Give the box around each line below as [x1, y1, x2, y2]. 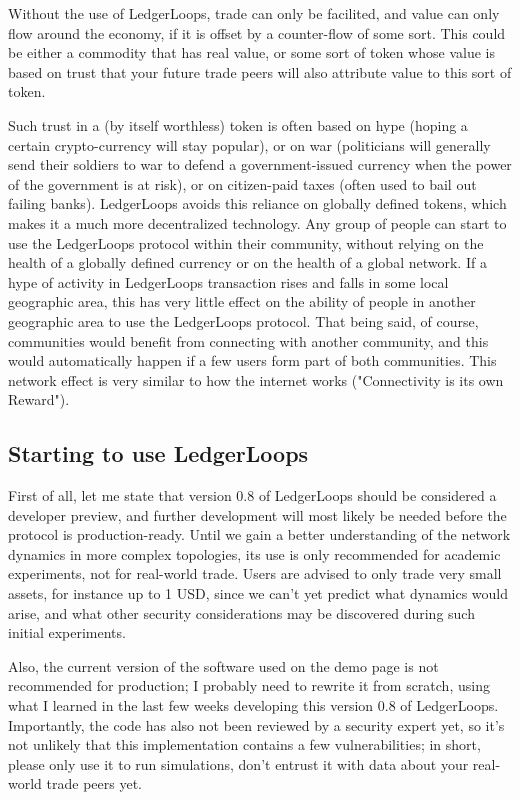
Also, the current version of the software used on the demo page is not [8, 655, 439, 676]
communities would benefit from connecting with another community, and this [8, 330, 489, 351]
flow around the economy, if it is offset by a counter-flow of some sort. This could [8, 22, 506, 43]
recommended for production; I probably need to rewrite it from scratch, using [8, 675, 490, 696]
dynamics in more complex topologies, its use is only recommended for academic [8, 543, 501, 564]
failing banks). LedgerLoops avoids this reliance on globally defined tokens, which [8, 193, 507, 214]
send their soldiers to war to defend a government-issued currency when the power [8, 154, 512, 175]
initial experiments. [8, 622, 126, 643]
